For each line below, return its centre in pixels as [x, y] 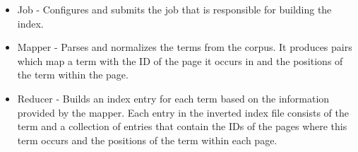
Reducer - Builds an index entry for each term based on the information [173, 98]
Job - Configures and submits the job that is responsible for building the [174, 9]
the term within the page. [73, 75]
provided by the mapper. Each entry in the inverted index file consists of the [183, 112]
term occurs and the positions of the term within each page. [147, 140]
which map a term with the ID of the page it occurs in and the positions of [180, 60]
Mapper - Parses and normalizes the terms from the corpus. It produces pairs [185, 47]
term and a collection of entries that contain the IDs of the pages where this [182, 126]
